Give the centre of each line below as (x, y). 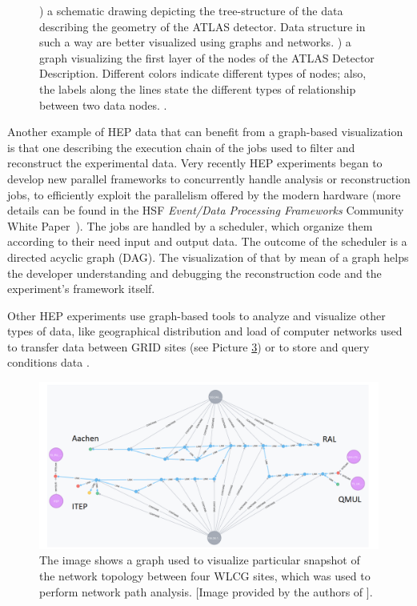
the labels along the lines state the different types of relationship (198, 88)
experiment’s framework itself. (81, 289)
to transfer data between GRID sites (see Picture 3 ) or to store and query (188, 346)
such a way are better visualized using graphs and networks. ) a (195, 42)
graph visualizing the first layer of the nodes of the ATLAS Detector (207, 57)
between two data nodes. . (103, 104)
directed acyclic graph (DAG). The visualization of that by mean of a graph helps (208, 257)
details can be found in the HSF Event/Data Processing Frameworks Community (206, 210)
